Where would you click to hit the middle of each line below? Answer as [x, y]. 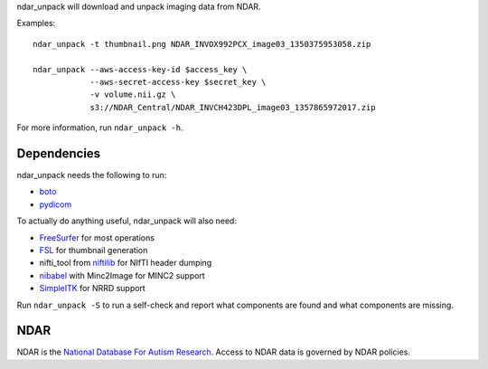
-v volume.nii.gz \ [133, 95]
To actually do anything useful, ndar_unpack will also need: [127, 221]
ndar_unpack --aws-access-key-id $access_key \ [140, 69]
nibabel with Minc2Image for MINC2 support [122, 275]
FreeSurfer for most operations [97, 237]
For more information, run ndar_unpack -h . [100, 128]
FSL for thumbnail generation [94, 250]
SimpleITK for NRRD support [93, 289]
